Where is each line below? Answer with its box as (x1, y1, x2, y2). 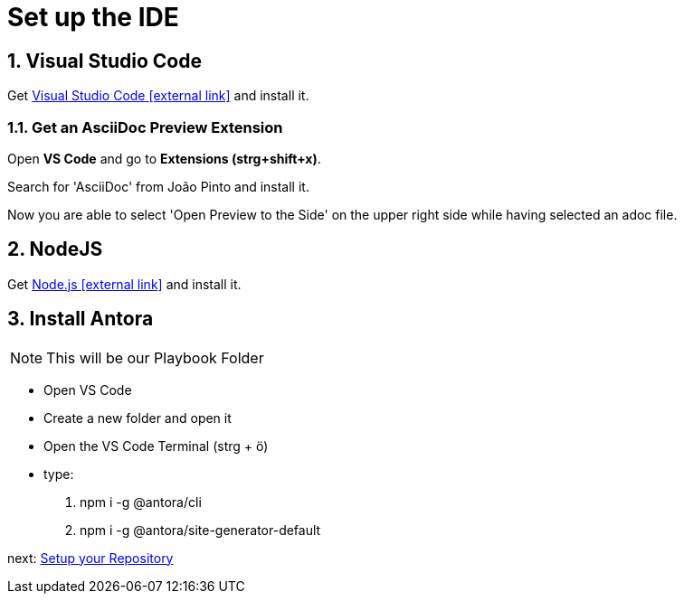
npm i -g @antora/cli (80, 493, 202, 510)
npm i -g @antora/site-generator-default (80, 521, 321, 538)
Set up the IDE (7, 2, 179, 33)
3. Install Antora (7, 307, 154, 331)
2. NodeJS (7, 238, 103, 261)
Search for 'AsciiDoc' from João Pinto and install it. (7, 178, 309, 194)
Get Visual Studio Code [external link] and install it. (7, 88, 309, 104)
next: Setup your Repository (7, 549, 174, 566)
